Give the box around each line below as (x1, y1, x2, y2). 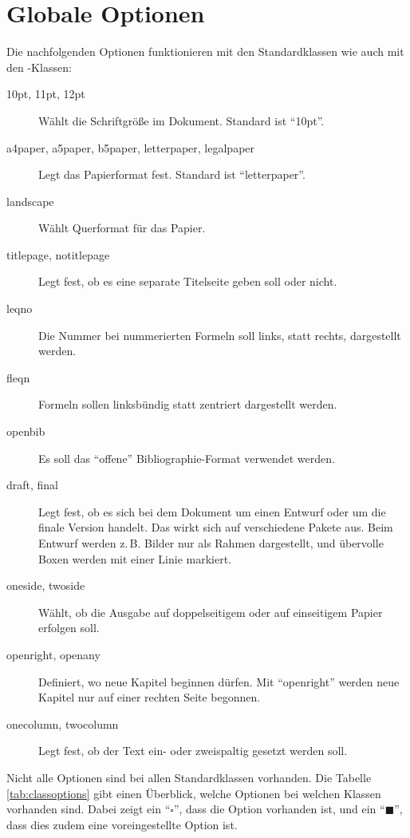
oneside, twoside (6, 577, 85, 594)
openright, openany (6, 646, 101, 662)
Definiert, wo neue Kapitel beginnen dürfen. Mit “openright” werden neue (38, 673, 400, 690)
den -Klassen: (6, 58, 72, 75)
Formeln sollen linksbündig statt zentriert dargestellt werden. (38, 396, 337, 413)
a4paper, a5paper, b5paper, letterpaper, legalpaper (6, 139, 255, 156)
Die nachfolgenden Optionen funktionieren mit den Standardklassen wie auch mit (6, 43, 404, 60)
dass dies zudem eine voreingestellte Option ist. (6, 816, 238, 832)
